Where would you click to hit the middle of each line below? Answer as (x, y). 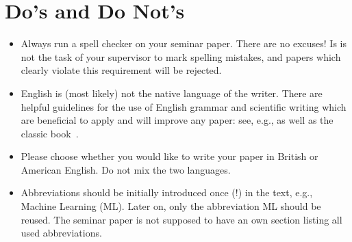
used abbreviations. (61, 233)
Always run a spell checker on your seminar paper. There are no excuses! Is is (184, 43)
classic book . (50, 133)
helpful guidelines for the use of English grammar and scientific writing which (184, 106)
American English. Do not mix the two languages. (126, 169)
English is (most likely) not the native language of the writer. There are (172, 93)
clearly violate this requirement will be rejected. (121, 70)
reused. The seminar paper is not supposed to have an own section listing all (181, 219)
